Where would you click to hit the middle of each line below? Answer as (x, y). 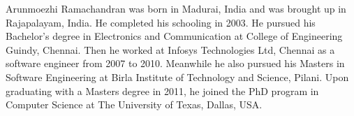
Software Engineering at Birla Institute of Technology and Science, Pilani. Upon (177, 77)
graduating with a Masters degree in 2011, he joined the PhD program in (162, 90)
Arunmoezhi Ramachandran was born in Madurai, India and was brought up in (176, 8)
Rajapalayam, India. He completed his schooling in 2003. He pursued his (161, 22)
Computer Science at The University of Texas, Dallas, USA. (134, 104)
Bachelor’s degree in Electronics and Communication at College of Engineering (174, 36)
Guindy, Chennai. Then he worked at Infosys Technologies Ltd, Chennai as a (170, 49)
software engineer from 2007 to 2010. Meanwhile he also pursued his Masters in (175, 63)
